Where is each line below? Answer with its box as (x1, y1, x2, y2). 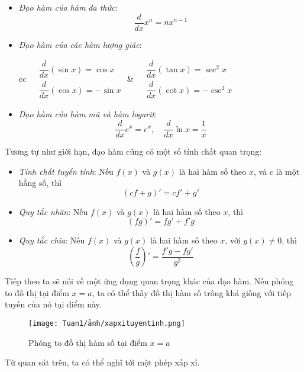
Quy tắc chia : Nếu (18, 234, 85, 246)
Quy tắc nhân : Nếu (18, 205, 88, 217)
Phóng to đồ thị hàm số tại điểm (28, 336, 147, 348)
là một (276, 165, 300, 177)
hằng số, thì (18, 177, 62, 189)
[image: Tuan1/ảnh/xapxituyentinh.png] (28, 319, 185, 328)
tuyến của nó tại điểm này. (5, 298, 102, 310)
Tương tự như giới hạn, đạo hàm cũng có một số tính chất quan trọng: (5, 145, 262, 158)
